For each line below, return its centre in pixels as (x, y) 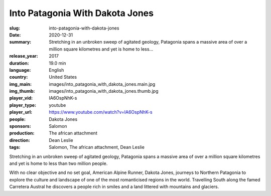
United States (63, 77)
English (56, 70)
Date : (15, 35)
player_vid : (21, 98)
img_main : (21, 84)
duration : (19, 63)
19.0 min (57, 63)
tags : (15, 147)
